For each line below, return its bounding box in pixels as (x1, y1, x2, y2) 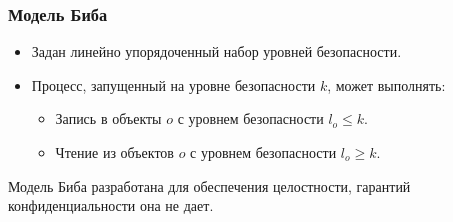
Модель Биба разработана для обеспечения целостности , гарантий (8, 175, 411, 196)
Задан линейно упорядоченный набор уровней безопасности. (31, 41, 402, 62)
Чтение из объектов (55, 142, 174, 162)
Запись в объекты (55, 108, 162, 129)
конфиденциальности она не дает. (8, 195, 214, 216)
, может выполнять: (327, 74, 446, 95)
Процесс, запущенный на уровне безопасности (31, 74, 316, 95)
